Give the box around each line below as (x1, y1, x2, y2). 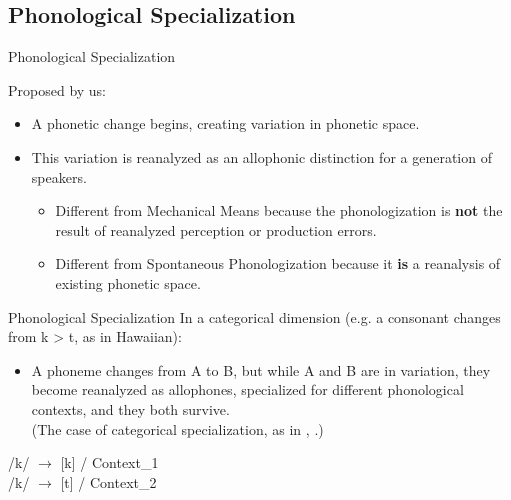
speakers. (31, 166, 87, 187)
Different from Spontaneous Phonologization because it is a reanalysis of (55, 253, 501, 274)
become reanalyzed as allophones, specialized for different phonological (31, 379, 464, 400)
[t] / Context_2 (60, 471, 157, 492)
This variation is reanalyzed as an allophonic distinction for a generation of (31, 146, 492, 167)
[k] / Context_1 (60, 452, 159, 473)
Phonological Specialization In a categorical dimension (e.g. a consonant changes (8, 306, 501, 327)
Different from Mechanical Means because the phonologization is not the (55, 200, 503, 221)
